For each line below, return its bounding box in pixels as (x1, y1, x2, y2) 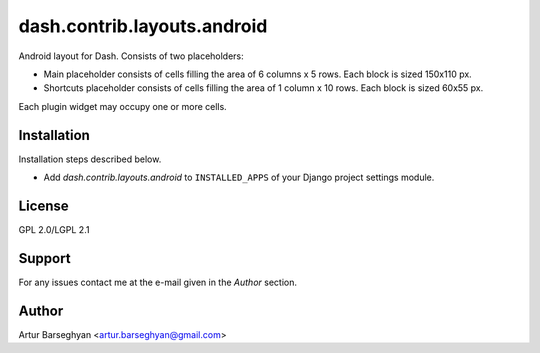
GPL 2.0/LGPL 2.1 (18, 223, 90, 235)
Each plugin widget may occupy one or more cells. (18, 100, 227, 112)
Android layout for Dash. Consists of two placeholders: (18, 50, 244, 62)
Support (18, 250, 71, 267)
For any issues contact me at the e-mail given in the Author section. (18, 276, 297, 288)
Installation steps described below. (18, 153, 162, 165)
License (18, 197, 69, 214)
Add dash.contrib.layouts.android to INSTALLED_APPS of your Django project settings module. (43, 171, 435, 184)
